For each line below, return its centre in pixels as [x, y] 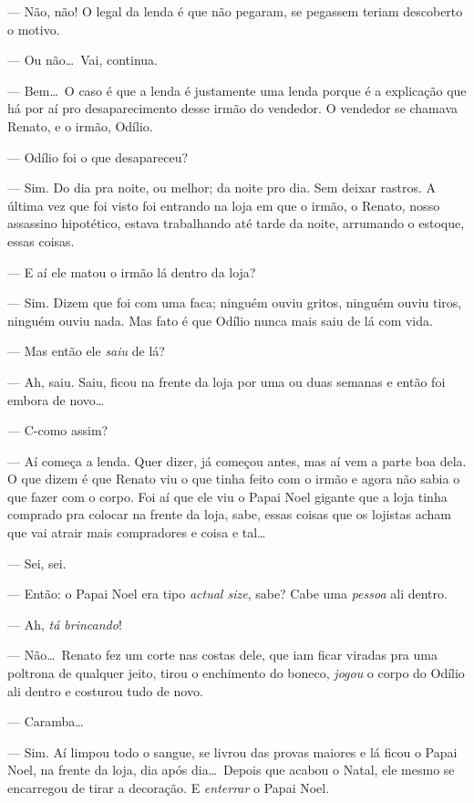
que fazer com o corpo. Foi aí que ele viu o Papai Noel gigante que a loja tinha [227, 496]
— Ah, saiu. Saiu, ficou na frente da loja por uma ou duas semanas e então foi [227, 381]
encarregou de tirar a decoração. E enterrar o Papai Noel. [169, 787]
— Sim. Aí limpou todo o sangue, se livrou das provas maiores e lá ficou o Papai [232, 751]
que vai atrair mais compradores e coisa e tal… [137, 532]
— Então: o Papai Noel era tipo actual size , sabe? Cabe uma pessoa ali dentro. [227, 594]
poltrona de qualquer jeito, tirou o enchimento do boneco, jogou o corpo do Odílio [236, 673]
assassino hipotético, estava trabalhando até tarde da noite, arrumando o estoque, [236, 223]
